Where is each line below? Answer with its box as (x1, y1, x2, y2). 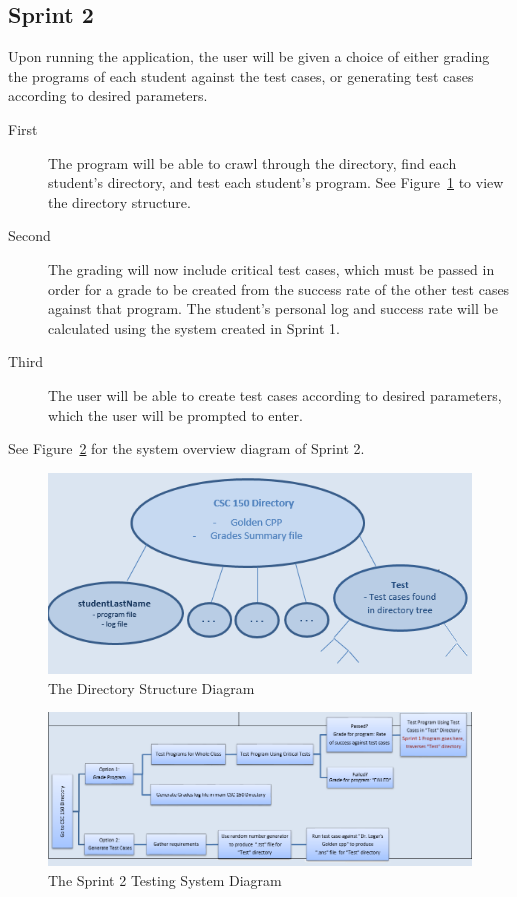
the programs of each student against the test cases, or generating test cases (8, 65, 474, 86)
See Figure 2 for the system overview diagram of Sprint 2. (8, 438, 365, 459)
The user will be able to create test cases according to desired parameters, (48, 384, 502, 405)
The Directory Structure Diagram (48, 677, 255, 698)
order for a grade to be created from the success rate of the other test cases (48, 278, 510, 299)
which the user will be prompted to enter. (48, 404, 303, 425)
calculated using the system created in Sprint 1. (48, 317, 340, 338)
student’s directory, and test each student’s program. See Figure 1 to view (48, 172, 504, 193)
